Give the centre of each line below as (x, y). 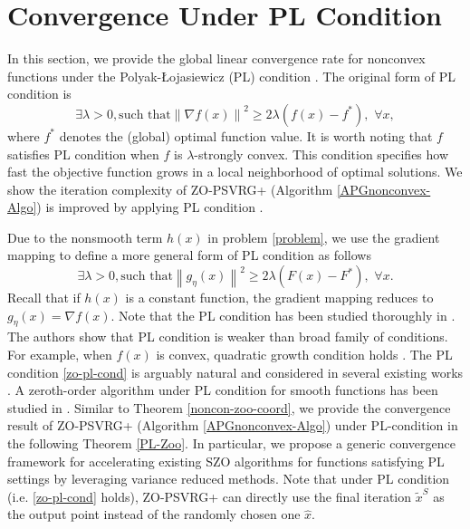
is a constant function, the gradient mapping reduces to (279, 298)
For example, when (60, 355)
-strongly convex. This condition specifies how (321, 154)
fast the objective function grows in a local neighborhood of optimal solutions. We (235, 172)
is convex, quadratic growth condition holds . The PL (304, 355)
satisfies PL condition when (83, 154)
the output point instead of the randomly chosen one (154, 514)
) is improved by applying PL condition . (150, 207)
